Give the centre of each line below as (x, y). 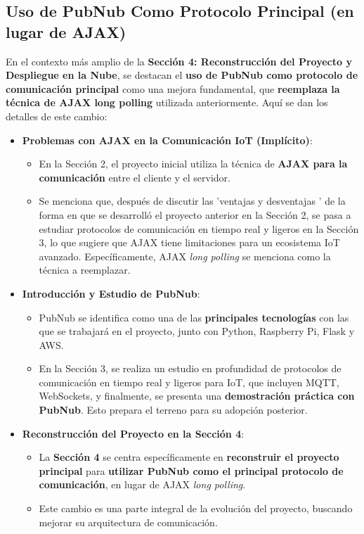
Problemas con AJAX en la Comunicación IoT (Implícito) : (167, 140)
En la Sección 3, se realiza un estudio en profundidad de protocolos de (190, 368)
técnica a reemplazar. (85, 270)
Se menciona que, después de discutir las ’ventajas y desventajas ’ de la (192, 201)
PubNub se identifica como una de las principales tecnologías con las (194, 317)
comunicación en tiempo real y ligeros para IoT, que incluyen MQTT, (189, 382)
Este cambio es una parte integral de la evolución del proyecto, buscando (196, 508)
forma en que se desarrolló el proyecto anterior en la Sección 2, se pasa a (195, 214)
